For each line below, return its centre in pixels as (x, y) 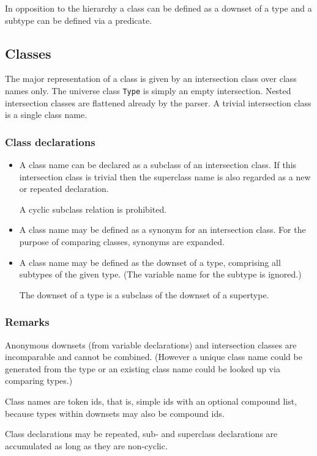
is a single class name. (46, 115)
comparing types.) (39, 381)
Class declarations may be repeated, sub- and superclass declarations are (141, 434)
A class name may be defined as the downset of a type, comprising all (150, 262)
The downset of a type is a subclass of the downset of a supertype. (144, 294)
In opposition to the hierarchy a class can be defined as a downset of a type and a (158, 8)
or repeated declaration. (64, 189)
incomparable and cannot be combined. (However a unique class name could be (154, 357)
